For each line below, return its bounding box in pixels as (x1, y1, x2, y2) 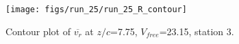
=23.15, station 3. (159, 24, 234, 38)
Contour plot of (5, 24, 71, 38)
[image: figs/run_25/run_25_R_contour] (5, 5, 187, 14)
